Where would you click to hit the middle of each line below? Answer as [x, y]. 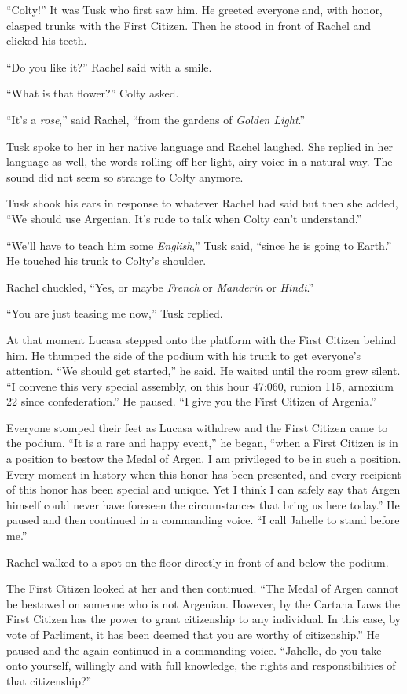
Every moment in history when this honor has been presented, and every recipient [204, 474]
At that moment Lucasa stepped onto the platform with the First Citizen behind [202, 339]
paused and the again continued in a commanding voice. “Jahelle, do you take [194, 650]
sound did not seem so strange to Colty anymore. [125, 176]
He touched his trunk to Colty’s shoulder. [106, 261]
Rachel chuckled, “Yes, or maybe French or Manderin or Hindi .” [160, 286]
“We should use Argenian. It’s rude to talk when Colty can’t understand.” [184, 218]
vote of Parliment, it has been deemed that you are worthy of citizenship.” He [193, 634]
